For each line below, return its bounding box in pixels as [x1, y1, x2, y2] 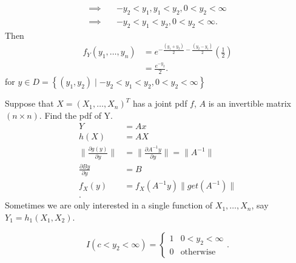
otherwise [180, 247, 216, 256]
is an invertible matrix [208, 97, 291, 110]
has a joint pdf [132, 97, 187, 110]
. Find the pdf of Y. [39, 108, 113, 121]
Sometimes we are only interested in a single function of [5, 199, 213, 211]
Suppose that [5, 97, 54, 110]
